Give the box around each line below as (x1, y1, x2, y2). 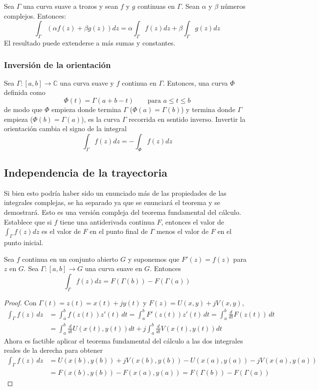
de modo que (4, 104, 43, 114)
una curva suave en (85, 263, 142, 274)
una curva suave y (60, 77, 114, 88)
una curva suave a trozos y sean (23, 1, 118, 11)
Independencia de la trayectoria (4, 164, 167, 180)
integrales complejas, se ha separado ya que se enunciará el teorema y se (4, 197, 220, 207)
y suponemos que (128, 253, 180, 264)
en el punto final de (90, 226, 148, 236)
